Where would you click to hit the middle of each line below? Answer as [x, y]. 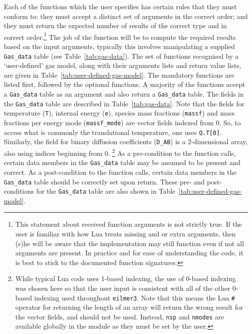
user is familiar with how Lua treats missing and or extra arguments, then [126, 234]
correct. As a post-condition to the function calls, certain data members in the [120, 172]
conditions [19, 191]
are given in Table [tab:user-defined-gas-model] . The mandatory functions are [119, 75]
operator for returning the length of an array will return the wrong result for [129, 307]
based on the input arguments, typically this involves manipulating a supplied [119, 46]
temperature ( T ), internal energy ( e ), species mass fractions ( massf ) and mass [119, 113]
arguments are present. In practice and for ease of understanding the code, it [129, 253]
